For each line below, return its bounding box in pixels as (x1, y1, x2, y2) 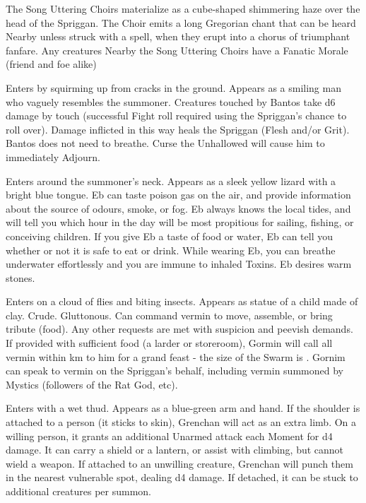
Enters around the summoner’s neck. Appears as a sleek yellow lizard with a (6, 173, 336, 188)
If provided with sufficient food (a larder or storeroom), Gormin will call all (6, 336, 333, 350)
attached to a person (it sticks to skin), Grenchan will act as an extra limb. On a (6, 415, 357, 430)
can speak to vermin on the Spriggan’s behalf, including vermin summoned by (6, 363, 343, 378)
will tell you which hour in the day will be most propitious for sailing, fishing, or (6, 215, 354, 230)
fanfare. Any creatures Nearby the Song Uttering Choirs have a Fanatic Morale (6, 42, 348, 57)
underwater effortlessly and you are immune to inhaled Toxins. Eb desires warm (6, 256, 352, 271)
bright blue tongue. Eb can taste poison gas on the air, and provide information (6, 187, 351, 202)
